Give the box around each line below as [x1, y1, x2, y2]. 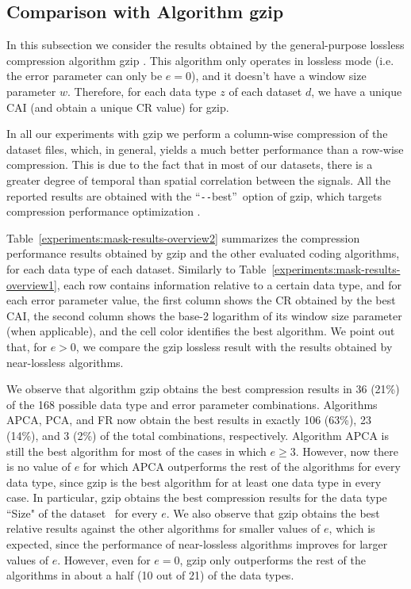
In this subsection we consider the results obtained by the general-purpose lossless [6, 36, 405, 53]
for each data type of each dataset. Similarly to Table [6, 260, 267, 277]
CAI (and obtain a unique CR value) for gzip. [6, 98, 229, 115]
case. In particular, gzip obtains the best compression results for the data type [6, 489, 387, 506]
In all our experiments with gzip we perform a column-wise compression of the [6, 125, 388, 142]
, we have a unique [311, 82, 402, 99]
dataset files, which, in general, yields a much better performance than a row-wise [6, 140, 404, 157]
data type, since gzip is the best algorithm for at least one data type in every [6, 473, 382, 490]
